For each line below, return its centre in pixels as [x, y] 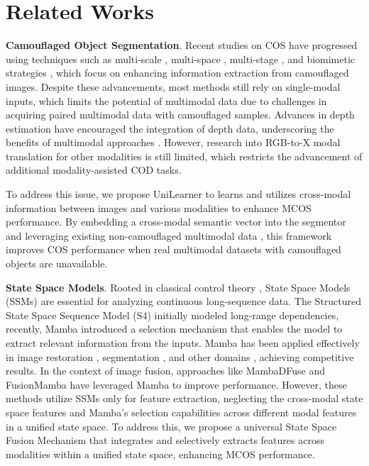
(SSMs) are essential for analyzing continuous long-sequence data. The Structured [184, 301]
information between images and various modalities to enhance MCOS [159, 207]
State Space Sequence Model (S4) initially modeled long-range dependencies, [172, 315]
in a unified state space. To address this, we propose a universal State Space [171, 426]
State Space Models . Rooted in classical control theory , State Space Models [178, 287]
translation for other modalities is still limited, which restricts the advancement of [184, 156]
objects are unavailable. [57, 263]
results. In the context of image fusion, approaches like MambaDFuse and [166, 371]
